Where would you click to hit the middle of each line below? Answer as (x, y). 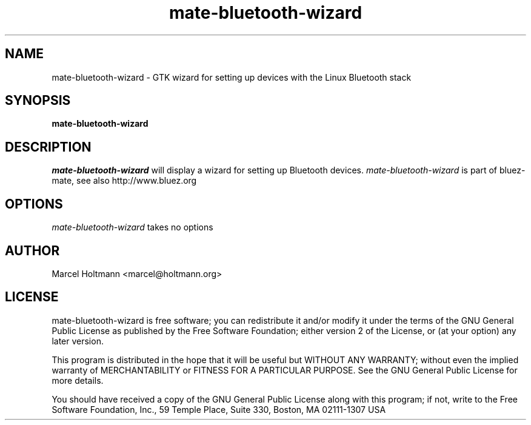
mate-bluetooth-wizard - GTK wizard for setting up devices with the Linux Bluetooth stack (232, 77)
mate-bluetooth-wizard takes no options (132, 227)
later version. (78, 341)
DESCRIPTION (48, 147)
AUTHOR (32, 250)
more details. (78, 380)
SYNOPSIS (38, 101)
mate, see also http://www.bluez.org (124, 181)
